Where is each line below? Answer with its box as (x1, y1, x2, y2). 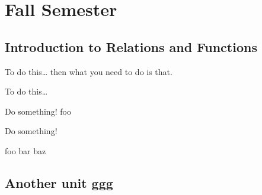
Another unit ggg (5, 173, 113, 191)
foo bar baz (5, 144, 46, 157)
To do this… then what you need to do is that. (5, 65, 172, 77)
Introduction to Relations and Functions (5, 37, 257, 56)
